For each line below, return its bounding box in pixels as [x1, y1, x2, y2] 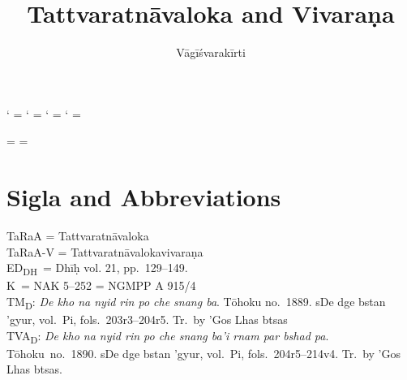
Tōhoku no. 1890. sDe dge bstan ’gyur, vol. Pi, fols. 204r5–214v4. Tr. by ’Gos [6, 344, 401, 361]
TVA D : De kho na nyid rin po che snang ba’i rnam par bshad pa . [6, 326, 329, 346]
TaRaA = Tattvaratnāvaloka [6, 227, 149, 244]
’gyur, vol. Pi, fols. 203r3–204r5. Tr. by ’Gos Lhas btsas [6, 311, 288, 328]
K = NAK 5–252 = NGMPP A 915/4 [6, 277, 196, 294]
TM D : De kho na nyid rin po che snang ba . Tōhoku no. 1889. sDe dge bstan [6, 292, 386, 312]
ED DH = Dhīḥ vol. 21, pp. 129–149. [6, 259, 188, 279]
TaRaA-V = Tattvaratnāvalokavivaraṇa [6, 243, 203, 260]
